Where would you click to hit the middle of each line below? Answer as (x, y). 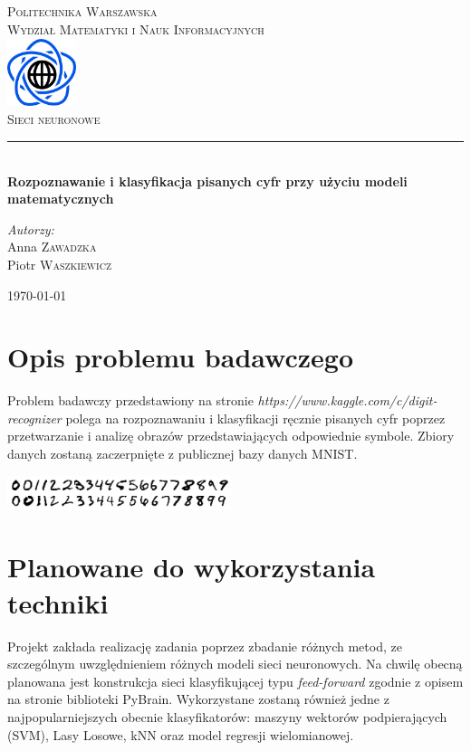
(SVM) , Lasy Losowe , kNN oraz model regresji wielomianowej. (181, 734)
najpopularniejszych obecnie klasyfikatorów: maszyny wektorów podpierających (227, 716)
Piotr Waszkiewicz (60, 264)
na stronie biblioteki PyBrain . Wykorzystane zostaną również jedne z (198, 699)
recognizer (34, 418)
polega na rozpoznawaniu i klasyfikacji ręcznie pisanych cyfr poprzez (255, 418)
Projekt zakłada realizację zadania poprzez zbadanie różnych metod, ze (205, 646)
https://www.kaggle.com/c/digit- (347, 400)
